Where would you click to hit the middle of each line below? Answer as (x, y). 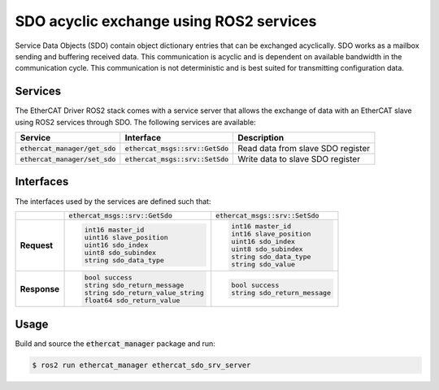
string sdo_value (263, 264)
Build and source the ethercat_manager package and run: (115, 344)
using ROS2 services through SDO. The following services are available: (135, 122)
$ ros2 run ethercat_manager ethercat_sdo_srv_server (141, 365)
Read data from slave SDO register (304, 149)
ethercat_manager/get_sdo (68, 148)
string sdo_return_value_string (144, 292)
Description (261, 138)
